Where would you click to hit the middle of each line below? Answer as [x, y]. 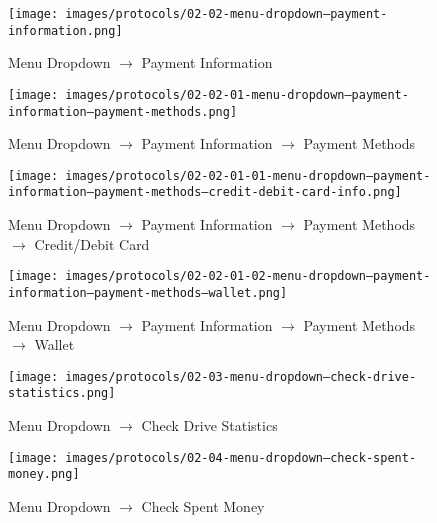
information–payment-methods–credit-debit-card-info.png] [205, 192]
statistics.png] [62, 393]
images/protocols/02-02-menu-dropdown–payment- [226, 14]
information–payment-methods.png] [123, 111]
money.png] [44, 474]
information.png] [65, 30]
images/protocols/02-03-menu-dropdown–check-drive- [241, 376]
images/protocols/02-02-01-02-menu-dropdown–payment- [248, 276]
